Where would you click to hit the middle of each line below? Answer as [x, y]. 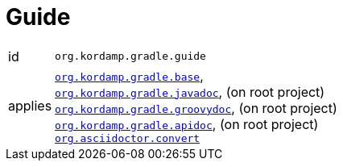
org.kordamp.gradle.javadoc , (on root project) [190, 92]
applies [30, 106]
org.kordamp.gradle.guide [130, 56]
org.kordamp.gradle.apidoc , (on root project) [187, 124]
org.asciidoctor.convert [128, 138]
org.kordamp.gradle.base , [129, 75]
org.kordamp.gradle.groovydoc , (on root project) [196, 108]
